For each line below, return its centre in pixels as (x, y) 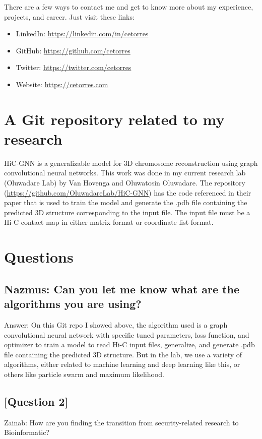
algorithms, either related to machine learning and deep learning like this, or (122, 364)
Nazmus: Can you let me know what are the (122, 289)
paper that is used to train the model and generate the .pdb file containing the (126, 202)
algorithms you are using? (73, 304)
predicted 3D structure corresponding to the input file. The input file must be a (127, 212)
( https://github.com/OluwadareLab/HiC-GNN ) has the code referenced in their (128, 192)
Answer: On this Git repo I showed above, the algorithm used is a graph (116, 325)
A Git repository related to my (114, 119)
